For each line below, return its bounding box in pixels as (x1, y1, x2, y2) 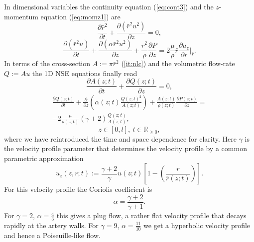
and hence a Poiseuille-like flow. (4, 230, 101, 240)
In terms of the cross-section (4, 58, 91, 69)
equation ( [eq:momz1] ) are (40, 11, 121, 21)
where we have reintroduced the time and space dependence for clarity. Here (4, 133, 237, 144)
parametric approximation (4, 153, 84, 163)
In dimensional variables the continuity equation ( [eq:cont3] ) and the (4, 1, 214, 11)
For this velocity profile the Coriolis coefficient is (4, 184, 152, 194)
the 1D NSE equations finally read (32, 68, 137, 78)
